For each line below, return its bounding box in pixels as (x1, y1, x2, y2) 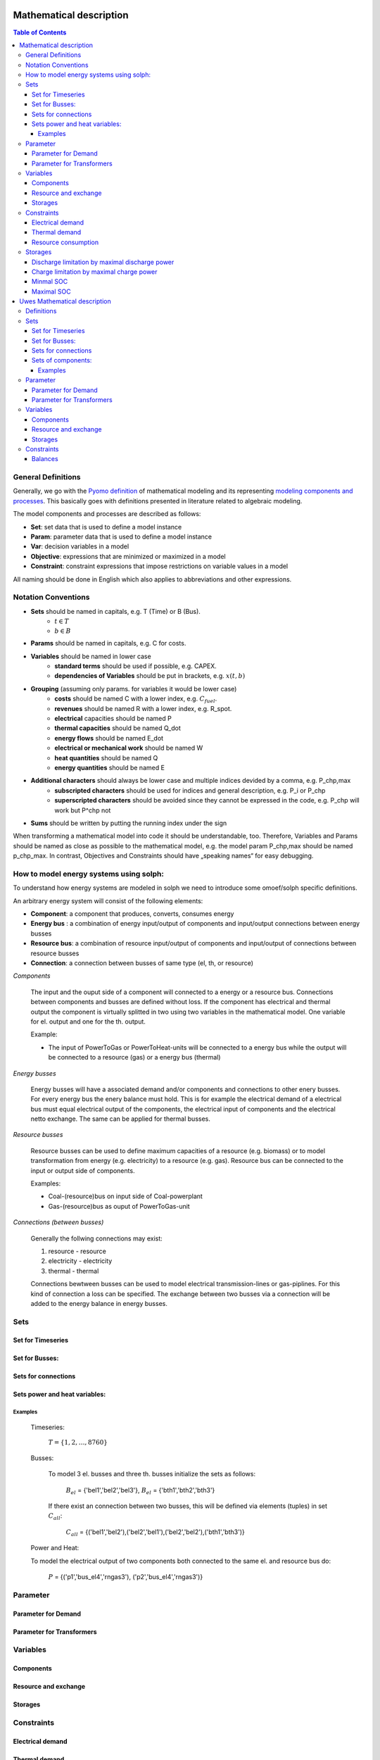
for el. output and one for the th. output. (30, 1017, 146, 1026)
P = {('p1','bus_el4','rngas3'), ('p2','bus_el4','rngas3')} (48, 1572, 203, 1580)
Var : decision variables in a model (30, 542, 129, 551)
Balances (32, 455, 59, 463)
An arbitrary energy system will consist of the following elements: (13, 896, 203, 905)
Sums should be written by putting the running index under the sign (30, 819, 227, 827)
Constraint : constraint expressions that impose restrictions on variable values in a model (30, 562, 289, 570)
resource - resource (48, 1247, 107, 1255)
